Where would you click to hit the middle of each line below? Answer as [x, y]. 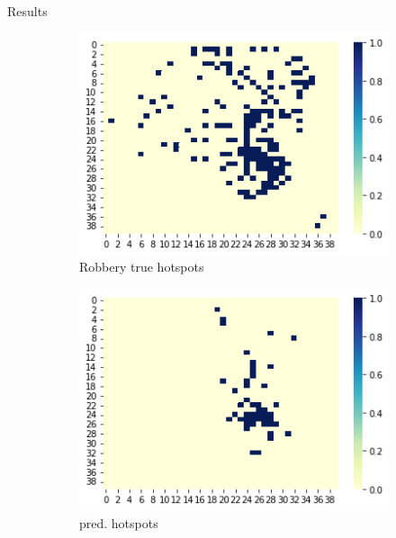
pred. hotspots [119, 522]
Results [27, 11]
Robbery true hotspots [142, 267]
